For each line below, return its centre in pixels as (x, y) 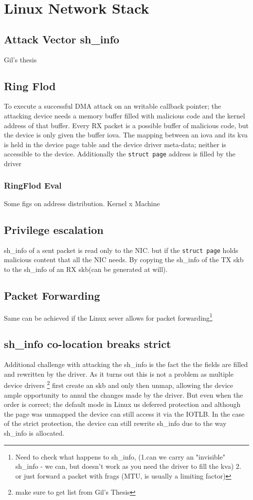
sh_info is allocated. (34, 433)
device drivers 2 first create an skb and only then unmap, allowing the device (118, 384)
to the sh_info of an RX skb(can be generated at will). (86, 269)
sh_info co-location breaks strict (88, 344)
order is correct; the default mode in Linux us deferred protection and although (122, 404)
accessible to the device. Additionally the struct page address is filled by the (120, 154)
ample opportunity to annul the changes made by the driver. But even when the (124, 394)
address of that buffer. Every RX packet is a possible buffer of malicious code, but (126, 125)
